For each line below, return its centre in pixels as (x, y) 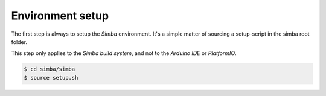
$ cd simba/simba (50, 69)
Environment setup (60, 16)
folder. (19, 42)
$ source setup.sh (51, 78)
